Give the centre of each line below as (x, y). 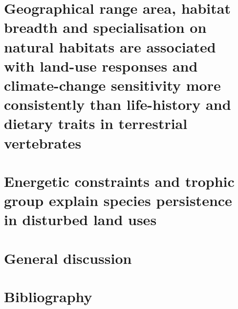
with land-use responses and (101, 65)
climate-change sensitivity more (112, 85)
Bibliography (48, 296)
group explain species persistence (118, 200)
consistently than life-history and (118, 104)
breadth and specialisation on (105, 27)
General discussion (68, 258)
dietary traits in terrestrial (96, 123)
